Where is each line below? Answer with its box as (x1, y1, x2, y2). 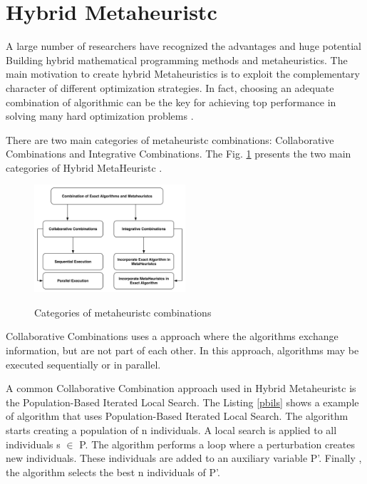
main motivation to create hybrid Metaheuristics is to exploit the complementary (6, 66, 360, 81)
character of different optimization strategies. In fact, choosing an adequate (6, 80, 334, 95)
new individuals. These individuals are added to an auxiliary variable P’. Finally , (6, 450, 362, 465)
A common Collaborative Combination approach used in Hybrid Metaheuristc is (6, 381, 356, 396)
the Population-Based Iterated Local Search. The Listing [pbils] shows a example (6, 394, 359, 409)
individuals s (6, 436, 61, 451)
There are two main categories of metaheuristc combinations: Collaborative (6, 132, 334, 147)
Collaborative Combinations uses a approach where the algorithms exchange (6, 329, 338, 344)
